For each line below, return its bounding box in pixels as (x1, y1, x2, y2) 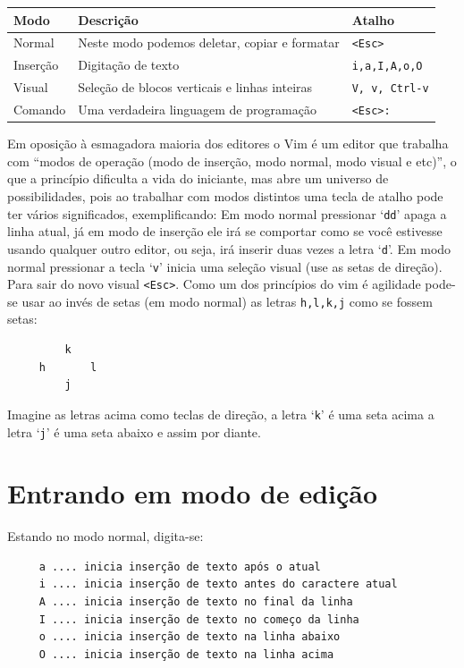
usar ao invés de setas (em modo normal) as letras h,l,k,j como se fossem (21, 292, 433, 310)
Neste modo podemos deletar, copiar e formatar (78, 33, 340, 52)
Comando (13, 100, 66, 119)
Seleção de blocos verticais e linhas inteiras (78, 78, 313, 97)
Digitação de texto (78, 55, 180, 74)
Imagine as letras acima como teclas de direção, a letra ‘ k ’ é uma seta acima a (7, 404, 434, 423)
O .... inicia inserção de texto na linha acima (38, 647, 334, 661)
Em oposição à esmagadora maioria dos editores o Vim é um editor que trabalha (7, 134, 449, 153)
